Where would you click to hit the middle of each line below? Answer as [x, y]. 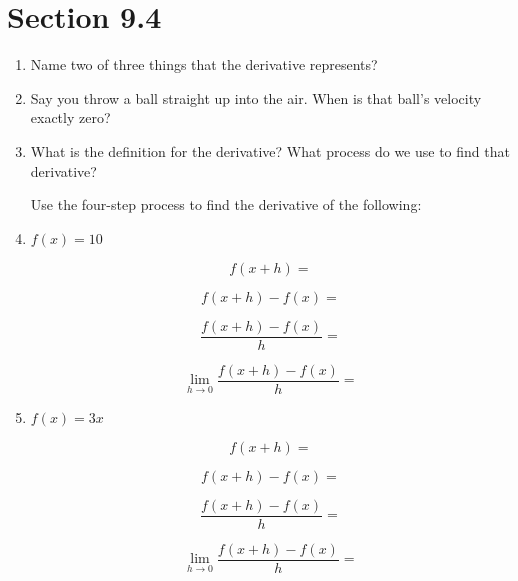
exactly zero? [70, 117]
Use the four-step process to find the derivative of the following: [226, 204]
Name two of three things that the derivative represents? [204, 64]
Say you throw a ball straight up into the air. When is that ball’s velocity [256, 97]
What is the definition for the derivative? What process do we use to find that [270, 150]
